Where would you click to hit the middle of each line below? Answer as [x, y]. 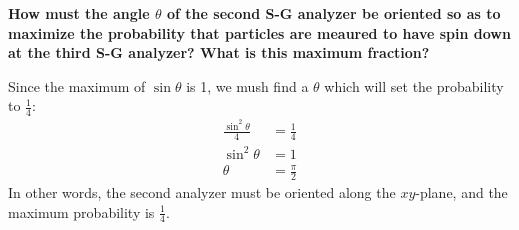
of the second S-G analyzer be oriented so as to [334, 13]
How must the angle [79, 13]
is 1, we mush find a [247, 85]
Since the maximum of [77, 85]
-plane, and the [461, 192]
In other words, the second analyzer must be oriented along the [202, 192]
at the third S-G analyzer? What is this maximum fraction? [219, 52]
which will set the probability [414, 85]
